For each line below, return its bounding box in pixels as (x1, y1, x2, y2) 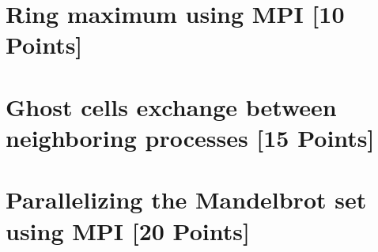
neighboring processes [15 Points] (6, 121, 375, 153)
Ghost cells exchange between (6, 90, 337, 122)
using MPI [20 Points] (6, 214, 250, 246)
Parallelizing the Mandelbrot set (6, 183, 367, 216)
